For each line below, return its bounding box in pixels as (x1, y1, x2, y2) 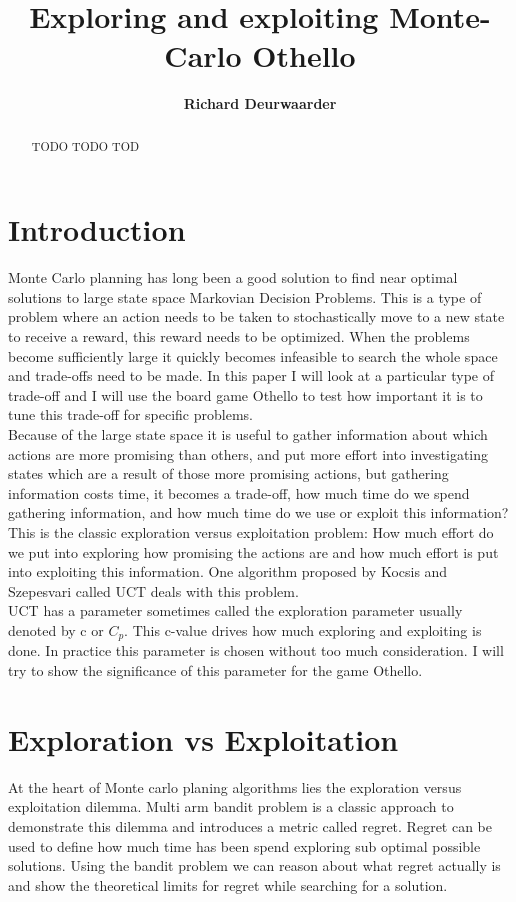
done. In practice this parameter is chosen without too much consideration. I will (8, 640, 504, 661)
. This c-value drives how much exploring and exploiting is (124, 619, 482, 640)
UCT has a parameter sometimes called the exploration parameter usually (8, 600, 463, 621)
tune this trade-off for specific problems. (8, 404, 253, 425)
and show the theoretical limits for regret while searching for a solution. (8, 874, 448, 895)
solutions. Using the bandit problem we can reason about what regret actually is (8, 855, 501, 876)
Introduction (8, 209, 186, 250)
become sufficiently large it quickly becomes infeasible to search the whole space (8, 345, 498, 366)
